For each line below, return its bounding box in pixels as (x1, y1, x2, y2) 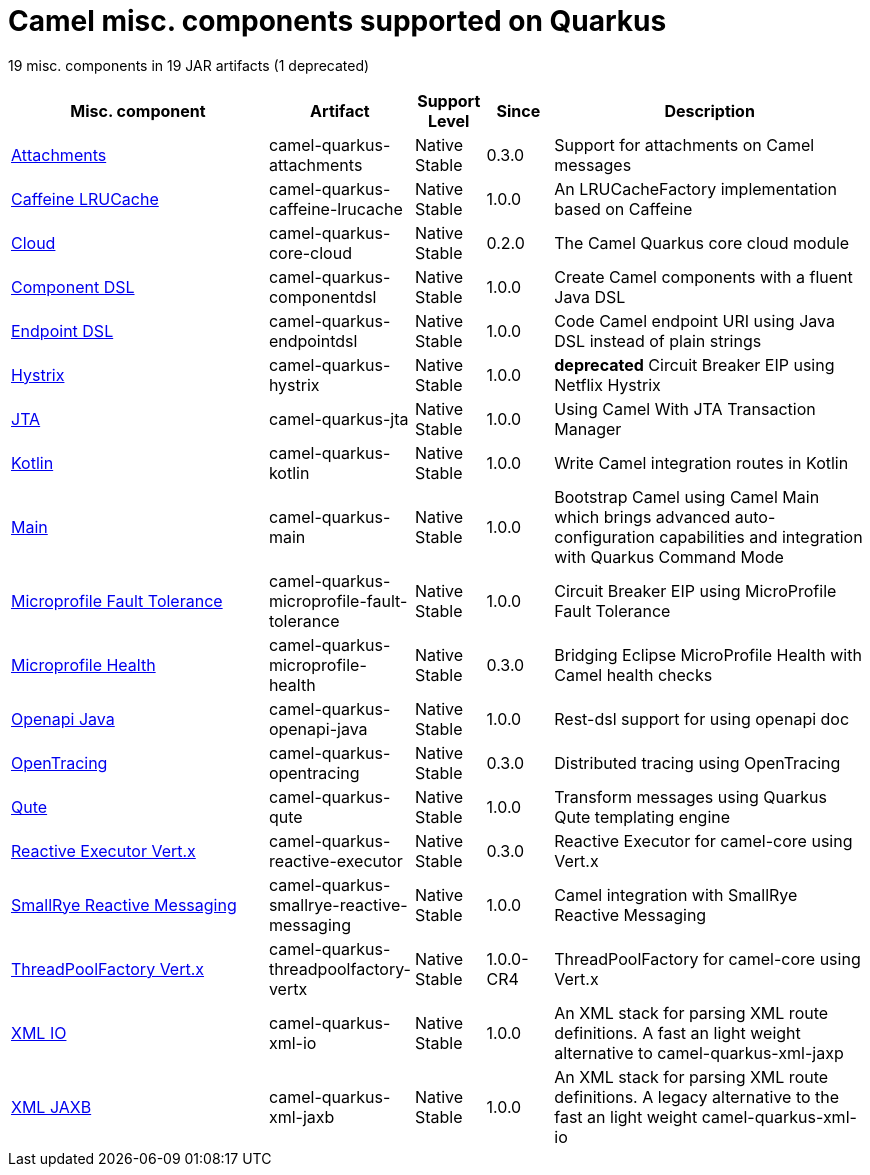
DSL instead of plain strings (554, 330, 762, 351)
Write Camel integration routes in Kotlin (554, 452, 849, 473)
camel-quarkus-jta (268, 408, 409, 429)
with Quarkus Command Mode (554, 546, 784, 567)
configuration (554, 526, 655, 547)
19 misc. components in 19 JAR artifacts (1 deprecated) (8, 56, 370, 74)
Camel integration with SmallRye (554, 884, 798, 905)
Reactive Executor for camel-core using (554, 830, 853, 851)
